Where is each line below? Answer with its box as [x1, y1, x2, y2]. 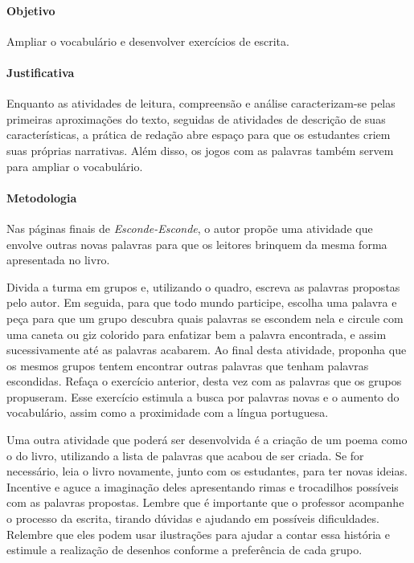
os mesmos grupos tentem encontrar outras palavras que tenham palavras [6, 357, 369, 373]
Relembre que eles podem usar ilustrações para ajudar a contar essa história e [6, 525, 390, 542]
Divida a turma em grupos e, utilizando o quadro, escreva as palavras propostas [6, 278, 400, 295]
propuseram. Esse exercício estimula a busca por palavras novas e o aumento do [6, 388, 400, 405]
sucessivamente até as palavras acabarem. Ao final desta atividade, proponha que [6, 341, 407, 358]
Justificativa [6, 63, 75, 80]
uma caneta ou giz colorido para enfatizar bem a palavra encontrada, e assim [6, 325, 387, 342]
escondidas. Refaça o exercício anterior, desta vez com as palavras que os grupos [6, 373, 402, 390]
